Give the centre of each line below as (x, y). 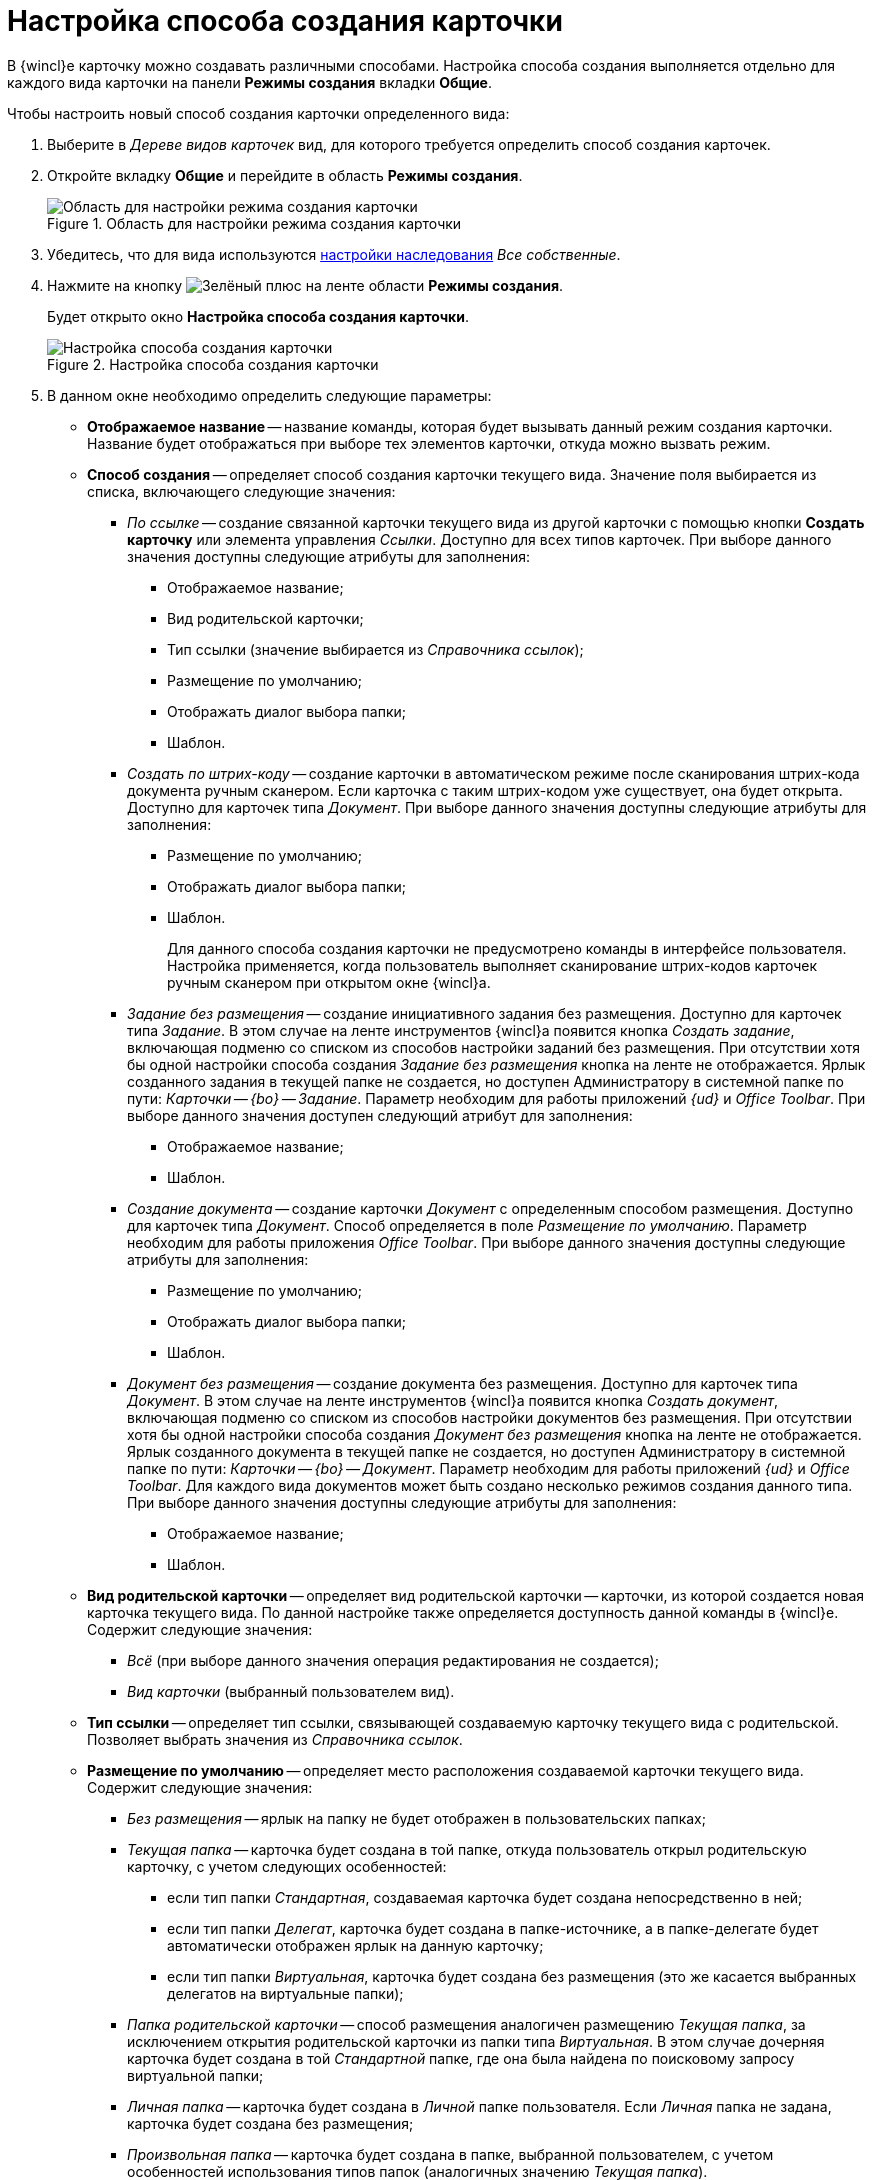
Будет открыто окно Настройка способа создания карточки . (258, 316)
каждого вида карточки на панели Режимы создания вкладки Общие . (249, 82)
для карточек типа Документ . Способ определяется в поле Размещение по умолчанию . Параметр (467, 1225)
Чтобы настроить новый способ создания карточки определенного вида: (258, 113)
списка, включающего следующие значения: (241, 491)
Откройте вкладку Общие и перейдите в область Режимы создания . (285, 175)
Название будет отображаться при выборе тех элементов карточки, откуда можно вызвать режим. (429, 443)
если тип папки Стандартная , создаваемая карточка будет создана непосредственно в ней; (485, 1897)
